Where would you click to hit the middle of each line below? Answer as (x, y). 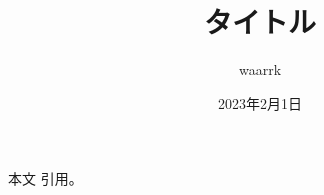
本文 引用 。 (45, 178)
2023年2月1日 (260, 102)
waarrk (260, 69)
